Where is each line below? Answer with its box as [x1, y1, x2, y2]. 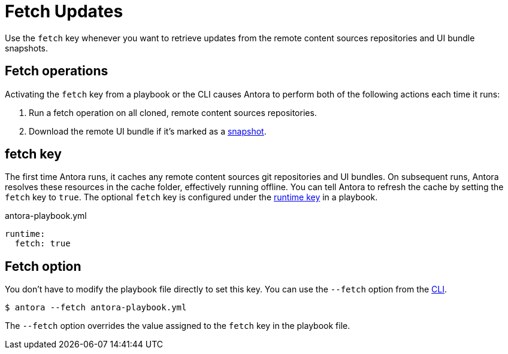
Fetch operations [5, 63, 108, 79]
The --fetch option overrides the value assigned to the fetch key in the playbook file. [5, 321, 350, 331]
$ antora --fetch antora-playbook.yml [5, 303, 187, 313]
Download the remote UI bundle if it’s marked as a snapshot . [29, 126, 267, 136]
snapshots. [5, 42, 49, 53]
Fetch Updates [5, 1, 123, 22]
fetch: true [14, 239, 71, 249]
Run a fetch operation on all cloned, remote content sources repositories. [29, 107, 317, 118]
